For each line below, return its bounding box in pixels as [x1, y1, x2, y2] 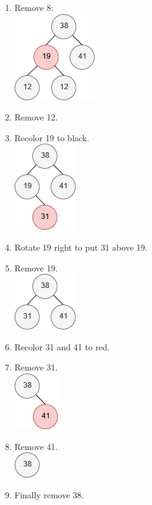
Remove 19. [14, 261, 58, 274]
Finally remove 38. [14, 488, 84, 501]
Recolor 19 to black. [14, 131, 90, 144]
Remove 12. [14, 111, 58, 123]
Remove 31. [14, 361, 58, 374]
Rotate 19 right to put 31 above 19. [14, 240, 148, 253]
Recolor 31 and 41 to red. [14, 340, 110, 353]
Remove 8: [14, 1, 54, 13]
